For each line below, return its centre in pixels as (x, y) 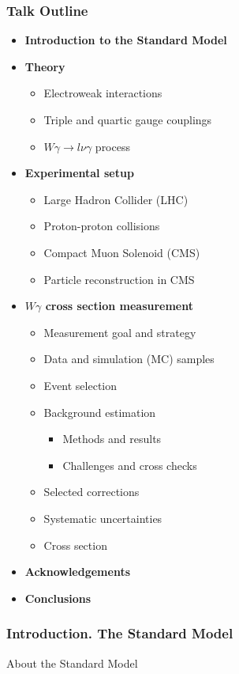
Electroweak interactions (103, 93)
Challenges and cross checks (130, 465)
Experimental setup (79, 173)
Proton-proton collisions (102, 226)
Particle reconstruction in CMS (119, 279)
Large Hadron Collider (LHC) (116, 199)
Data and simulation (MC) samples (129, 359)
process (112, 146)
